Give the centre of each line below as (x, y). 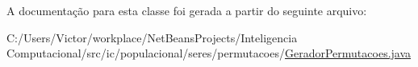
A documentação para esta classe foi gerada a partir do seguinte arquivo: (187, 10)
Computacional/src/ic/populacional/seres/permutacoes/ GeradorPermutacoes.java (209, 53)
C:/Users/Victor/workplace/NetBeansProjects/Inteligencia (152, 37)
